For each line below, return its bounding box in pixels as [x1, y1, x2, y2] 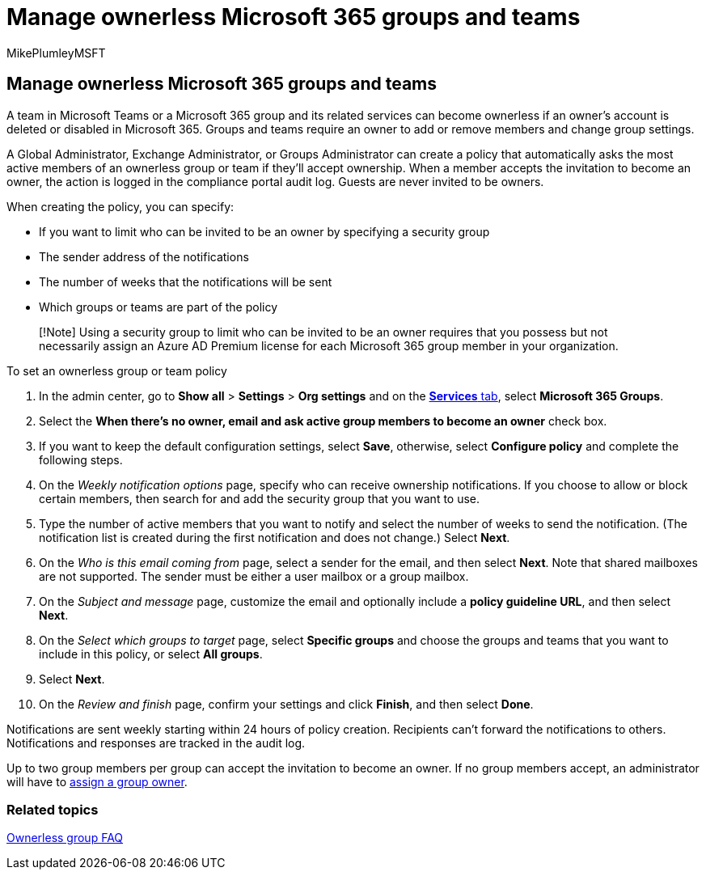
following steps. [39, 452, 123, 467]
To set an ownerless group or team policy [6, 363, 227, 378]
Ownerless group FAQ [6, 831, 124, 845]
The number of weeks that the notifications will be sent [39, 274, 332, 289]
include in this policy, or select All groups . [39, 646, 263, 661]
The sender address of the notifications [39, 249, 249, 264]
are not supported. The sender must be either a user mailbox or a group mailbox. [39, 569, 469, 583]
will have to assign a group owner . [6, 774, 188, 789]
